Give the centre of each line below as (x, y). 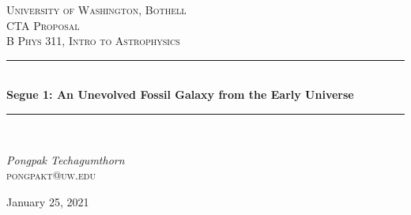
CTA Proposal (43, 25)
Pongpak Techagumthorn (66, 159)
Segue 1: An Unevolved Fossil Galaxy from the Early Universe (180, 94)
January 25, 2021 (48, 201)
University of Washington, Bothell (96, 9)
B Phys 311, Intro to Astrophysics (93, 41)
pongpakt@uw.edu (51, 175)
